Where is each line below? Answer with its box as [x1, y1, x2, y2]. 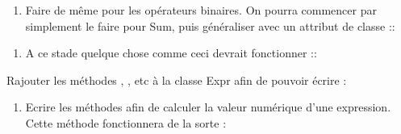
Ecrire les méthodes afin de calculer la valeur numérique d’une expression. [25, 98, 391, 115]
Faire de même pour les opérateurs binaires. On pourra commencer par [25, 2, 377, 18]
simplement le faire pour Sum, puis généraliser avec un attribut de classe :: [25, 17, 395, 34]
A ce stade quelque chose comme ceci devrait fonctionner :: [25, 44, 317, 61]
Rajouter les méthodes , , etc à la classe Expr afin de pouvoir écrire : [6, 71, 347, 88]
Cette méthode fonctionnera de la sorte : [25, 114, 227, 131]
